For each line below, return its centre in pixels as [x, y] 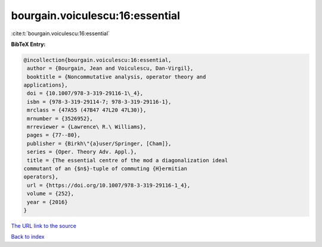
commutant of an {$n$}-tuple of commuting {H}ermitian [105, 169]
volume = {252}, [51, 194]
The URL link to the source [44, 226]
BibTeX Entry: [28, 44]
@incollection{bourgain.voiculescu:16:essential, [97, 60]
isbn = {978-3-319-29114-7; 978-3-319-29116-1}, [99, 102]
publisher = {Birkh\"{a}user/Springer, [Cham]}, [99, 143]
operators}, [41, 177]
